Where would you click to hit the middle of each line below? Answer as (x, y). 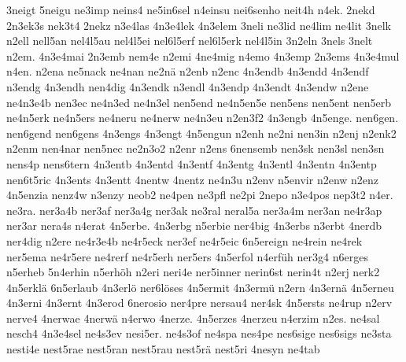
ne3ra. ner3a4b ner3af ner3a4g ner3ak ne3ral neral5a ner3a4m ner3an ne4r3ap (194, 210)
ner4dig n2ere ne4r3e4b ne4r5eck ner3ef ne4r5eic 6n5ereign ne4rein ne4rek (185, 240)
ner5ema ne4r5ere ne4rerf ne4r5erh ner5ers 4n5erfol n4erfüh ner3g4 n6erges (187, 256)
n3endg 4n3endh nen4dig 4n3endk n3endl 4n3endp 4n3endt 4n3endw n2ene (188, 86)
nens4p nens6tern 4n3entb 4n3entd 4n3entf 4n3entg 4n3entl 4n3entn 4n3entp (192, 163)
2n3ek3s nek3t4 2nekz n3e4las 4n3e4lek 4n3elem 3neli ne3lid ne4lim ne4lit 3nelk (199, 25)
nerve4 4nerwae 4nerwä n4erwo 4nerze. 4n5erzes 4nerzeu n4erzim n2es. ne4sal (193, 318)
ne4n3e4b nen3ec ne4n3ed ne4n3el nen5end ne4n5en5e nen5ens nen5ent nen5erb (199, 102)
